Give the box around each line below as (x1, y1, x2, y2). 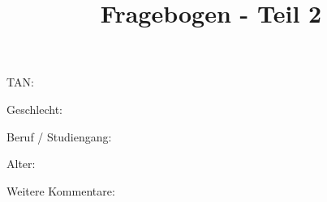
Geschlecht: (6, 100, 62, 117)
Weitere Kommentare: (6, 182, 115, 199)
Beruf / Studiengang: (6, 128, 112, 145)
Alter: (6, 155, 36, 172)
